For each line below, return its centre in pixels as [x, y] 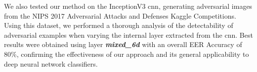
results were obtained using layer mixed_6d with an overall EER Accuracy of [123, 44]
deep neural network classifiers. [51, 63]
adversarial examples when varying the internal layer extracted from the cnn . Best [128, 35]
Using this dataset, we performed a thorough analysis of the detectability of [119, 25]
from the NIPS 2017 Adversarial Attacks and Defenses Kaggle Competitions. [120, 15]
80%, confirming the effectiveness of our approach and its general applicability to [127, 54]
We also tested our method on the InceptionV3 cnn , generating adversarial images [128, 6]
